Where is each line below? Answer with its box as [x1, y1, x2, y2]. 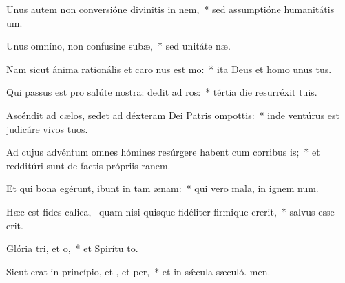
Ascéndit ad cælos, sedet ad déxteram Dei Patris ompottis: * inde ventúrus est [6, 107, 340, 122]
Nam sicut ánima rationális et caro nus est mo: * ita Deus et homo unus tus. [6, 61, 332, 76]
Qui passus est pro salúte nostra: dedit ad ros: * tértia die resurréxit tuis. [6, 85, 317, 99]
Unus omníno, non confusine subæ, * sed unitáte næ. [6, 39, 231, 53]
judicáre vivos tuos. [6, 121, 88, 136]
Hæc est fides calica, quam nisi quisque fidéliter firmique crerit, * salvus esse [6, 204, 335, 218]
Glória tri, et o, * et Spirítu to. [6, 241, 138, 255]
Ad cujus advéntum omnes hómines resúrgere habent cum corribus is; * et [6, 145, 320, 159]
